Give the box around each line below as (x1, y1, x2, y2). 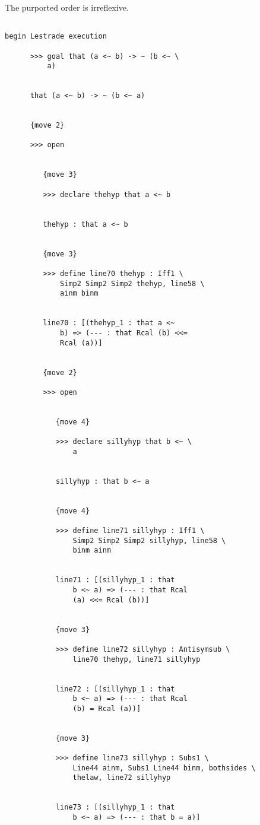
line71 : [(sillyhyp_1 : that (55, 576, 175, 585)
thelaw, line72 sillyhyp (72, 773, 171, 782)
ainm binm (60, 289, 99, 298)
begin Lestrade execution (5, 32, 107, 41)
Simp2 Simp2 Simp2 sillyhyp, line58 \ (72, 536, 226, 545)
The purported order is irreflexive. (5, 1, 129, 13)
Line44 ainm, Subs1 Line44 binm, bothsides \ (72, 763, 256, 772)
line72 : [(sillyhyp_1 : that (55, 684, 175, 693)
